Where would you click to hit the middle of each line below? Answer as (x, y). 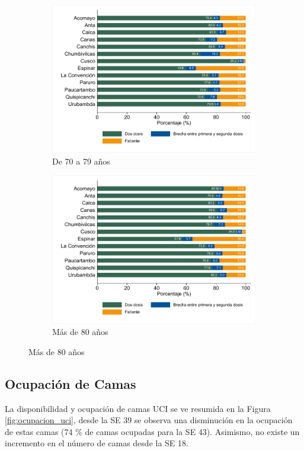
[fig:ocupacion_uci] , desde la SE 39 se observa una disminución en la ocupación (149, 420)
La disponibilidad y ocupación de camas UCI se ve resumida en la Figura (138, 408)
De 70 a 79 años (81, 161)
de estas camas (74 (39, 431)
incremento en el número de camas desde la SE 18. (97, 443)
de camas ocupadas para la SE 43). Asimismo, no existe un (192, 431)
